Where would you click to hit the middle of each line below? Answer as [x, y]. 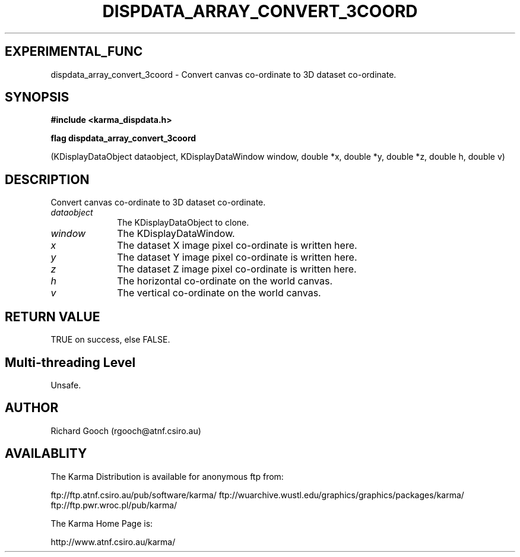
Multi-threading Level [70, 362]
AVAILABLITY [46, 454]
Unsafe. [66, 385]
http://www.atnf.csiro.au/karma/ [113, 542]
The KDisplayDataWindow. [176, 234]
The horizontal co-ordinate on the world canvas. [225, 281]
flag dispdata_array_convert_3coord [123, 138]
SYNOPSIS [37, 97]
